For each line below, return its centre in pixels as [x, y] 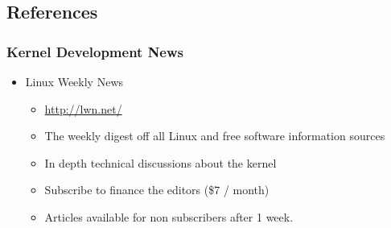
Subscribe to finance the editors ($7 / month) [157, 190]
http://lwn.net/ [83, 108]
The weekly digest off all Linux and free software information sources [215, 136]
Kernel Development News [95, 51]
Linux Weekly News [74, 81]
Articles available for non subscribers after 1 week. [169, 216]
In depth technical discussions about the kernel [161, 162]
